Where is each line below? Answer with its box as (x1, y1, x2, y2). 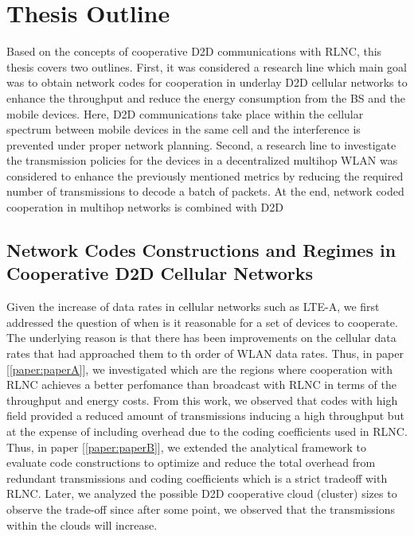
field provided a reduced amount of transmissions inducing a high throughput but (6, 407, 404, 424)
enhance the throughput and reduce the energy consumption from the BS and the (6, 89, 405, 106)
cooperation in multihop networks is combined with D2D (6, 199, 283, 216)
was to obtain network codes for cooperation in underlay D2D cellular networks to (6, 74, 408, 91)
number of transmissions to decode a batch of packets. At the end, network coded (6, 183, 404, 200)
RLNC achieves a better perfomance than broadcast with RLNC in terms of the (6, 376, 396, 393)
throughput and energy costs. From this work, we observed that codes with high (6, 391, 398, 408)
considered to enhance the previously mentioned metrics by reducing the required (6, 167, 404, 184)
